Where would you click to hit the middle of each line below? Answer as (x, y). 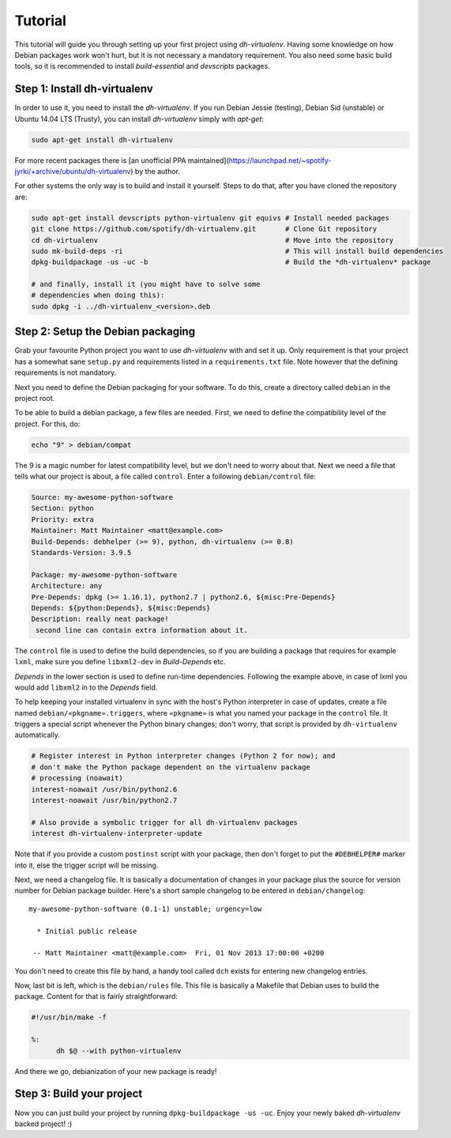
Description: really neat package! (100, 619)
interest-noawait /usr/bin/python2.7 (104, 800)
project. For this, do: (47, 424)
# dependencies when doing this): (98, 295)
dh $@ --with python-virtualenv (119, 1051)
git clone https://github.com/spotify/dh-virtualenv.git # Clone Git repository (204, 229)
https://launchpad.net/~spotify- (280, 160)
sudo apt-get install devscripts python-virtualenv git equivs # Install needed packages (210, 218)
